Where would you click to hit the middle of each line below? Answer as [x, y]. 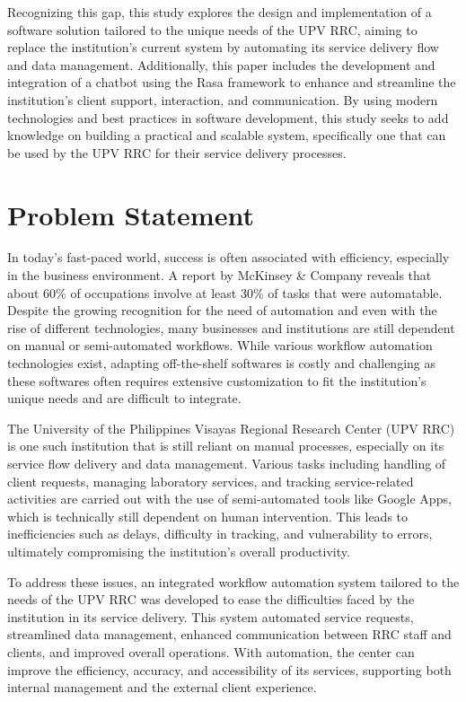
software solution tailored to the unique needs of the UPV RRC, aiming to [212, 29]
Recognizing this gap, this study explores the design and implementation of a [220, 12]
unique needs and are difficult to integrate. [124, 398]
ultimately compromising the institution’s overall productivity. [179, 551]
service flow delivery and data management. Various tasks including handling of [227, 463]
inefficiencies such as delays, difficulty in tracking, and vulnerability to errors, [220, 534]
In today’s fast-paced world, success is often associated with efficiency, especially [229, 257]
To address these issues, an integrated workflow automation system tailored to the [233, 581]
